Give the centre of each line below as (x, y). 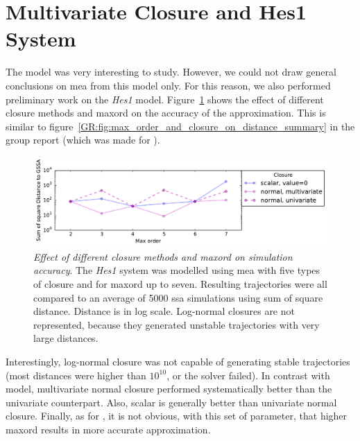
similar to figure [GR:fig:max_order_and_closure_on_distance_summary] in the (180, 126)
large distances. (66, 338)
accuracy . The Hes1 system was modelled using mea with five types (177, 270)
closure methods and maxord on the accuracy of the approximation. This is (166, 113)
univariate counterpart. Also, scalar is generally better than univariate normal (171, 402)
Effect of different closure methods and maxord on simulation (163, 256)
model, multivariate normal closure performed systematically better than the (169, 389)
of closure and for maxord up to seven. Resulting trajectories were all (180, 284)
